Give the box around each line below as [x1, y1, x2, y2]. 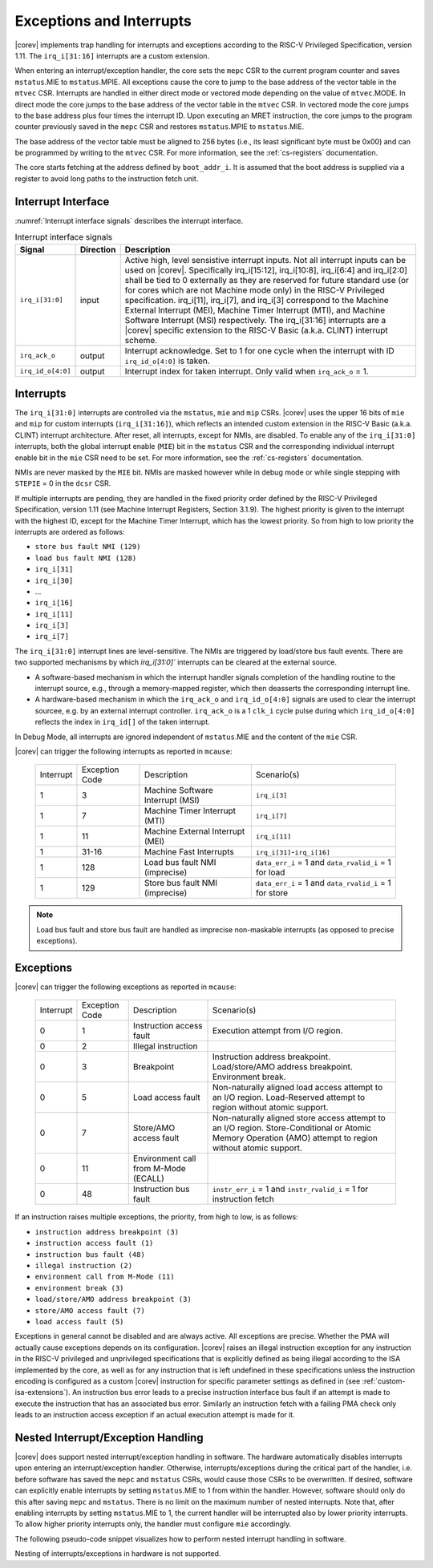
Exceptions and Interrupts [14, 12, 192, 30]
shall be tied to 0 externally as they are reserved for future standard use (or [124, 274, 409, 285]
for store [255, 887, 289, 899]
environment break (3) [34, 1283, 124, 1292]
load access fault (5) [34, 1317, 124, 1326]
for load [255, 867, 285, 878]
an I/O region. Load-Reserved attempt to [212, 1092, 366, 1103]
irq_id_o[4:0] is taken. [124, 355, 210, 366]
